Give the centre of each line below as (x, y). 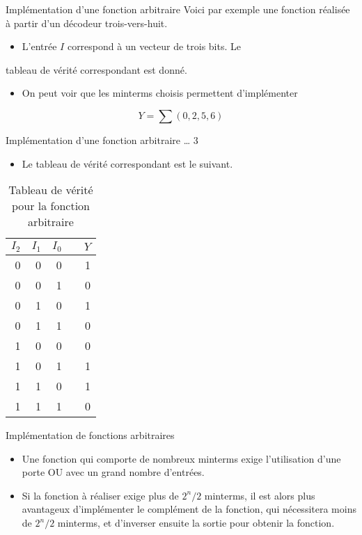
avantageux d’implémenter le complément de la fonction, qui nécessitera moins (189, 509)
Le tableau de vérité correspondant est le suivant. (127, 163)
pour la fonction (51, 206)
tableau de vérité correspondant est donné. (96, 69)
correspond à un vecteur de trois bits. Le (154, 46)
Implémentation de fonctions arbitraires (90, 435)
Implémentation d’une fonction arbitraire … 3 (102, 139)
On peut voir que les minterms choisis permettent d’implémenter (160, 93)
